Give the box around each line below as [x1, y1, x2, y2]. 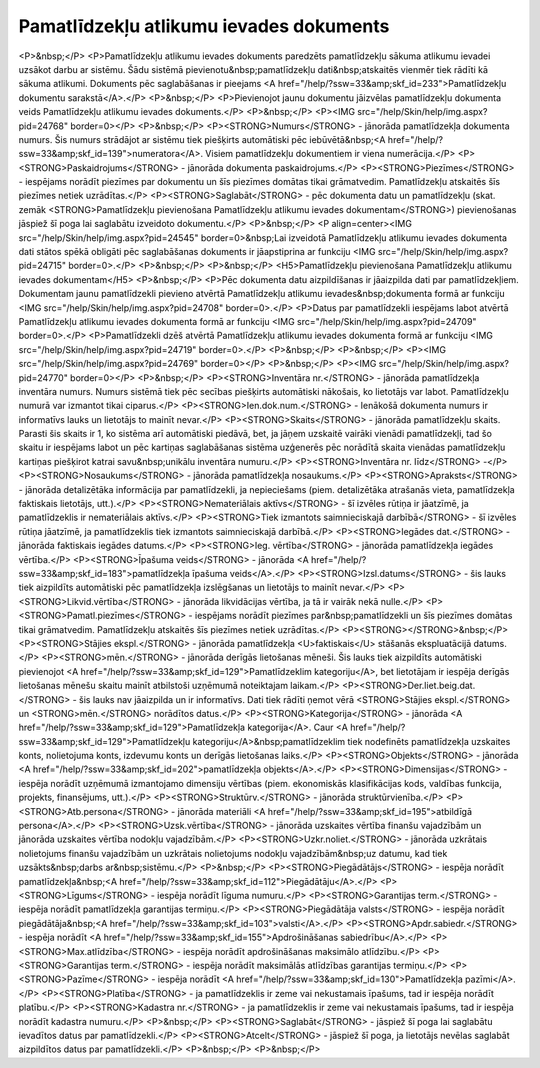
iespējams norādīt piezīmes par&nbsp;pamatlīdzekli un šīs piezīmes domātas [194, 610, 513, 622]
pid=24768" [18, 120, 69, 132]
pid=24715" [18, 260, 67, 272]
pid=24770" [18, 371, 69, 384]
